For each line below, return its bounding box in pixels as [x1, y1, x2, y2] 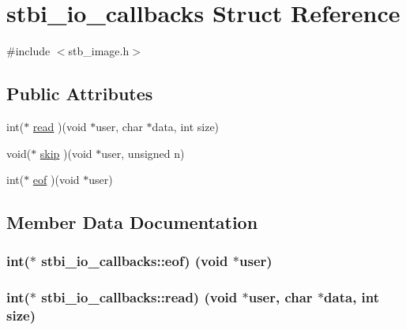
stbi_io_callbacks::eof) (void [41, 251, 228, 271]
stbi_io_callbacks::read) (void [41, 287, 238, 307]
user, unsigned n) [101, 144, 185, 161]
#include [6, 43, 51, 59]
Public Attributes [6, 81, 153, 106]
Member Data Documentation [6, 210, 258, 234]
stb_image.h [68, 43, 130, 59]
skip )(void [39, 144, 92, 161]
